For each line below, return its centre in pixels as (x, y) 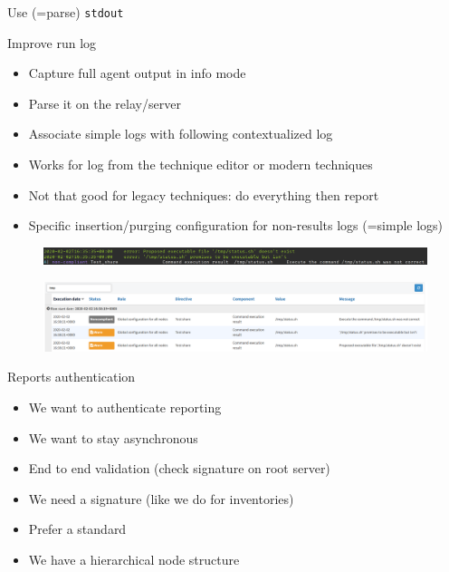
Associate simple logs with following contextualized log (181, 134)
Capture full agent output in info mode (137, 73)
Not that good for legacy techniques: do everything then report (204, 194)
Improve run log (52, 42)
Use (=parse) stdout (66, 12)
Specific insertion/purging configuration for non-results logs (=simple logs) (236, 225)
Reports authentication (72, 377)
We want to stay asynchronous (113, 437)
